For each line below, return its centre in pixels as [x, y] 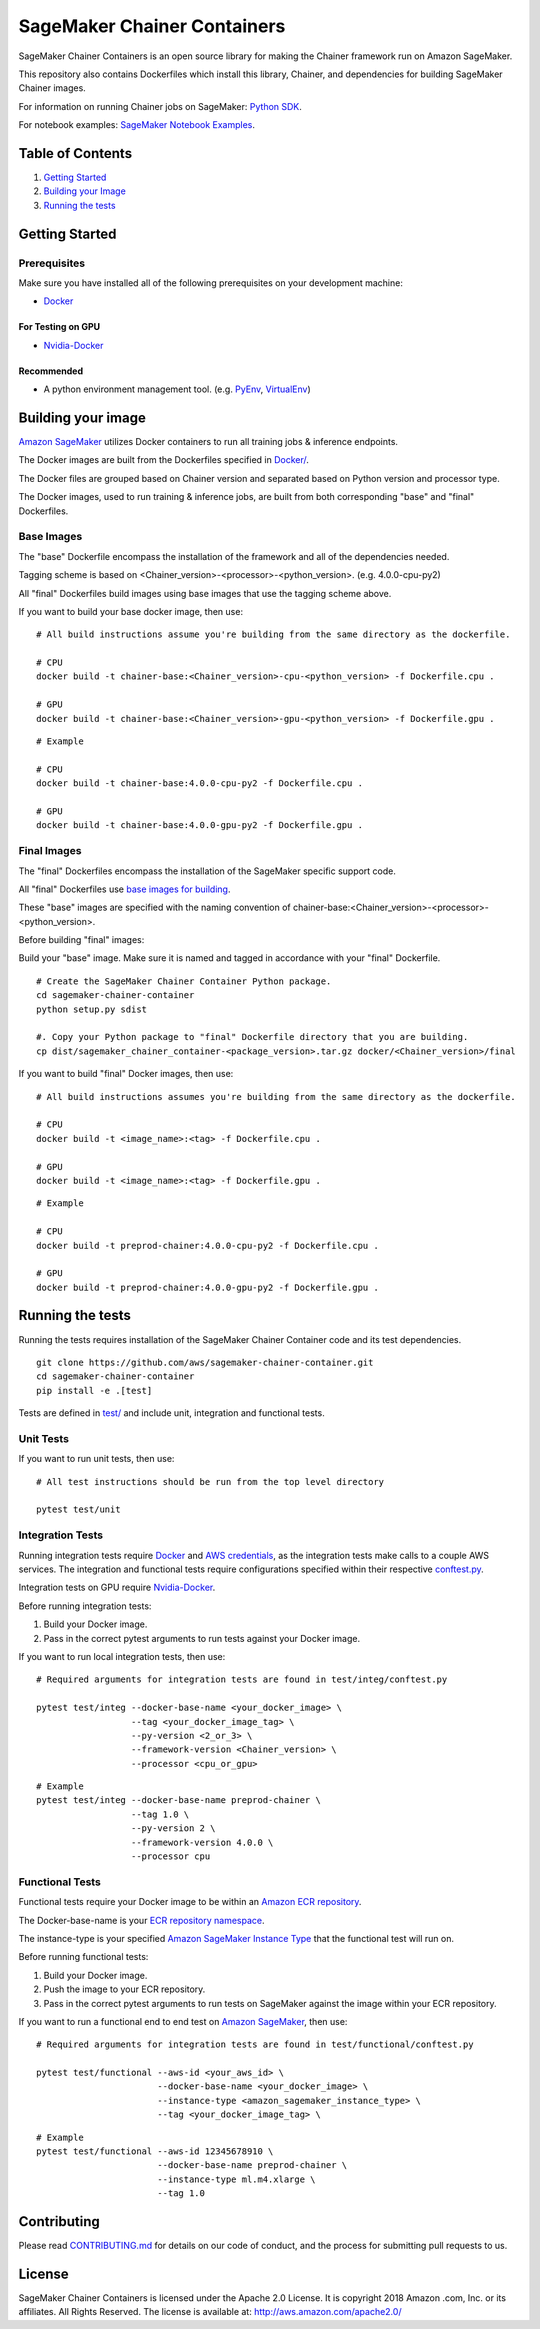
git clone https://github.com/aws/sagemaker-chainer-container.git [205, 1362]
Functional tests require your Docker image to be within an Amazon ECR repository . [190, 1902]
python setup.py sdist [92, 1009]
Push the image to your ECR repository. [124, 1989]
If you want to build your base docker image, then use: [131, 611]
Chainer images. [52, 88]
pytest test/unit [78, 1509]
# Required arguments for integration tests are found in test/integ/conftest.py [242, 1679]
